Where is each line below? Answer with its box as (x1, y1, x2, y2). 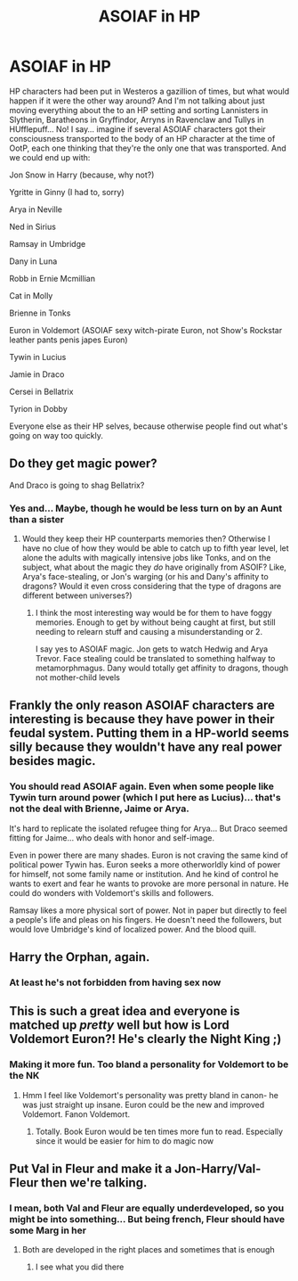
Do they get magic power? (9, 456, 157, 472)
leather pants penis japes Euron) (9, 334, 128, 345)
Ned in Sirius (9, 221, 56, 232)
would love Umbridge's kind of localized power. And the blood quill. (9, 924, 256, 934)
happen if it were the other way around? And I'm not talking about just (9, 95, 265, 106)
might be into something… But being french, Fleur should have (9, 1213, 286, 1226)
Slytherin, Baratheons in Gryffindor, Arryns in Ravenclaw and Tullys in (9, 114, 264, 125)
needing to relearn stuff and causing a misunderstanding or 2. (35, 627, 263, 637)
